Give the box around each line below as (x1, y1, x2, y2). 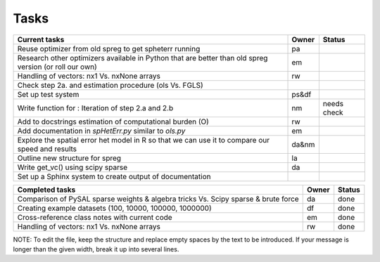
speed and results (17, 144, 77, 154)
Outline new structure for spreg (17, 153, 122, 163)
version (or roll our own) (17, 62, 98, 72)
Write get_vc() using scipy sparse (17, 162, 128, 172)
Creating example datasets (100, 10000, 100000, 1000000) (17, 203, 213, 213)
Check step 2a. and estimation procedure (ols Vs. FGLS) (17, 80, 203, 90)
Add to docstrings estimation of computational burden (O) (17, 117, 209, 126)
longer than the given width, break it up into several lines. (13, 244, 179, 253)
